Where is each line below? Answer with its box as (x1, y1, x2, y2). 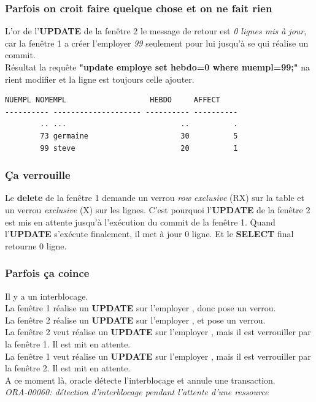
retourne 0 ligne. (5, 239, 67, 252)
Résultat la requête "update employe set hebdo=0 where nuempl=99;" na (5, 61, 310, 73)
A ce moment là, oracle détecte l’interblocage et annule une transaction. (5, 373, 276, 386)
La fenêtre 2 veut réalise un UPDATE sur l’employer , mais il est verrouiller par (5, 325, 311, 338)
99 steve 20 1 (40, 143, 238, 153)
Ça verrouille (5, 167, 71, 183)
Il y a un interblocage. (5, 289, 88, 302)
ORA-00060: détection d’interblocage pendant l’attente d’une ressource (5, 385, 269, 398)
